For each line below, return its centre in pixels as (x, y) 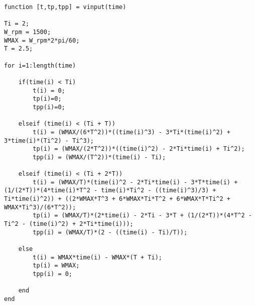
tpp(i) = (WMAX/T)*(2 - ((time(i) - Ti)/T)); (110, 232)
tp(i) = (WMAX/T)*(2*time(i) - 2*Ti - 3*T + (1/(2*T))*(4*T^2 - (142, 216)
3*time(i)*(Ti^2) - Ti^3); (49, 140)
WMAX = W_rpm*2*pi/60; (42, 40)
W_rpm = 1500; (28, 32)
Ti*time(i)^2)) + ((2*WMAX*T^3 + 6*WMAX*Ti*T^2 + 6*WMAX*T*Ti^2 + (117, 199)
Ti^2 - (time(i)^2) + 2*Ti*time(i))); (69, 224)
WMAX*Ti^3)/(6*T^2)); (40, 207)
